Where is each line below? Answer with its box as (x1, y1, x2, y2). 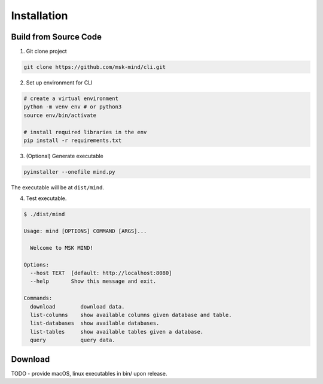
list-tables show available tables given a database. (30, 328, 204, 335)
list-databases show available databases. (30, 320, 160, 326)
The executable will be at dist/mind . (11, 183, 105, 191)
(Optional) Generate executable (26, 152, 104, 159)
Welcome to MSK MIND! (30, 244, 94, 251)
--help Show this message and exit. (30, 278, 157, 285)
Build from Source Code (11, 32, 102, 42)
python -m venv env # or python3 (23, 104, 122, 110)
